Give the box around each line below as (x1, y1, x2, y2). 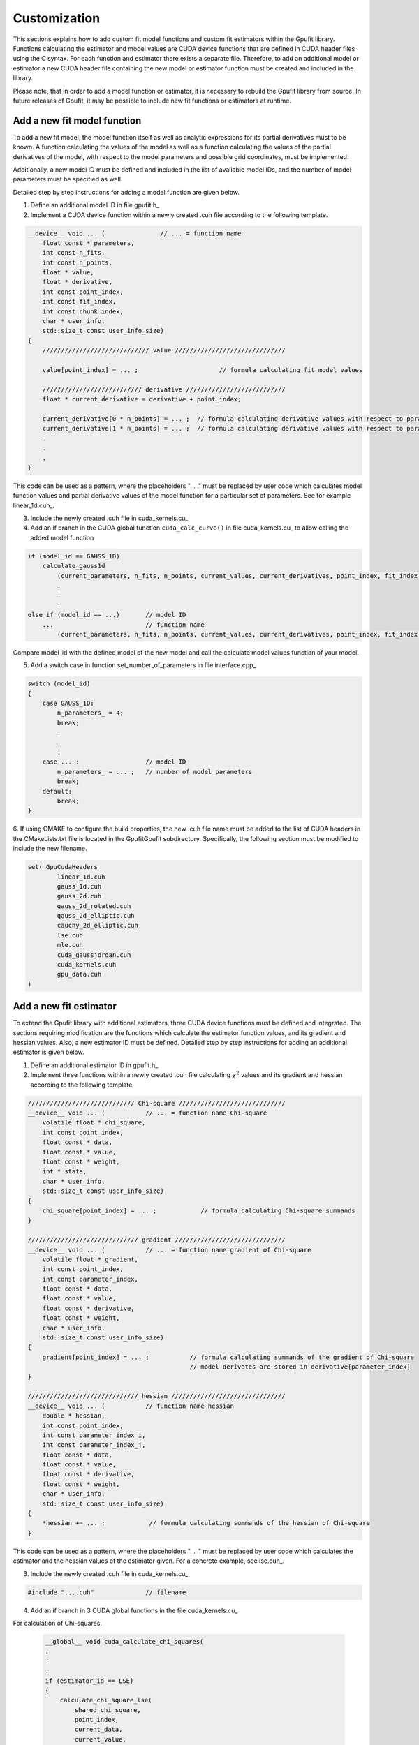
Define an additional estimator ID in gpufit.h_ (30, 1061, 159, 1069)
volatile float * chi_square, (42, 1119, 146, 1127)
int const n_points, (42, 258, 113, 267)
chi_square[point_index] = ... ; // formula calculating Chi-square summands (42, 1206, 355, 1215)
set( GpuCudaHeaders (27, 863, 98, 871)
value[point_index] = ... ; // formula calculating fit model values (42, 366, 363, 373)
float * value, (42, 269, 94, 276)
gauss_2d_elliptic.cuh (57, 912, 135, 920)
